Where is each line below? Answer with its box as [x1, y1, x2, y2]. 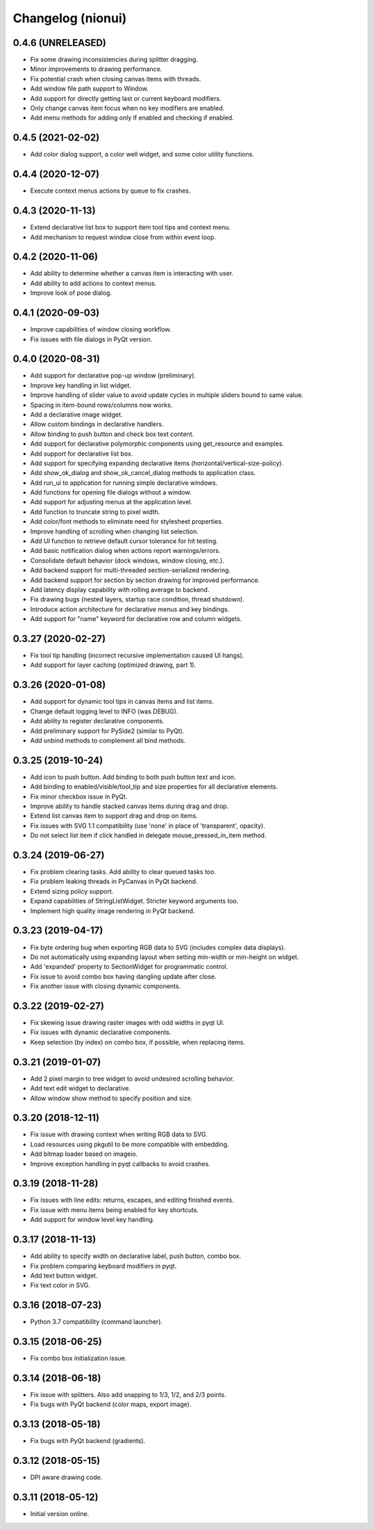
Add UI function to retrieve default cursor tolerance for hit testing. [30, 537, 218, 545]
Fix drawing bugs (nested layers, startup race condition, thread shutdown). [30, 595, 244, 604]
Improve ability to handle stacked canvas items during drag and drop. [30, 802, 229, 810]
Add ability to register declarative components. [30, 717, 165, 725]
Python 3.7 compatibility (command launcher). [30, 1318, 163, 1326]
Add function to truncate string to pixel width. [30, 508, 160, 516]
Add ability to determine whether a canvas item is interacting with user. [30, 269, 234, 277]
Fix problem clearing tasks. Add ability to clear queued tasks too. [30, 868, 217, 876]
